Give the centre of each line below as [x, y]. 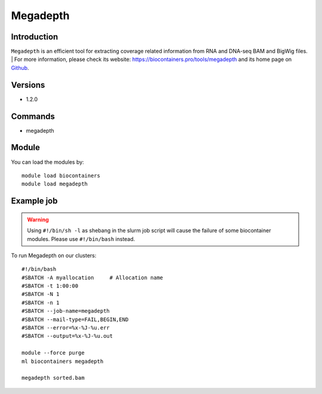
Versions [28, 85]
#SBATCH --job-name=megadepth [66, 311]
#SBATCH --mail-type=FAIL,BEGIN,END [75, 319]
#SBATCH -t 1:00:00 [50, 286]
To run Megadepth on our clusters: [54, 255]
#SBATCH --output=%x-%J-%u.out [67, 336]
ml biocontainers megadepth [63, 361]
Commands [33, 116]
